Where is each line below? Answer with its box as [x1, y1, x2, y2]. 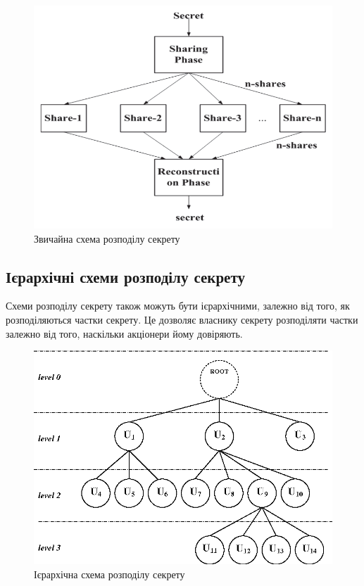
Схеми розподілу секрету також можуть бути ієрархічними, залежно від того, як [6, 298, 350, 313]
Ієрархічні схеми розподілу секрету [6, 265, 245, 287]
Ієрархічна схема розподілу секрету [34, 566, 185, 581]
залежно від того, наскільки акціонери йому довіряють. [6, 326, 243, 340]
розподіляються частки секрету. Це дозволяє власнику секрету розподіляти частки [6, 312, 358, 326]
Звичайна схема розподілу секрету [34, 231, 180, 246]
